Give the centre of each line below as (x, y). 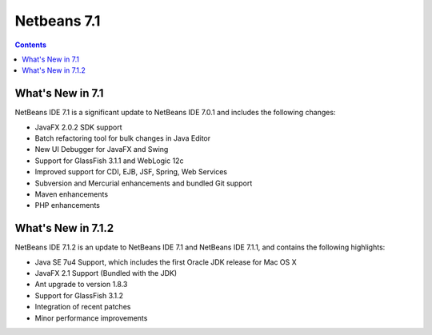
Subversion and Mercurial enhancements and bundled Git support (144, 183)
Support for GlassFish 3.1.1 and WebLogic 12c (109, 161)
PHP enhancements (67, 205)
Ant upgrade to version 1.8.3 (81, 285)
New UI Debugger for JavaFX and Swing (102, 150)
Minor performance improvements (91, 318)
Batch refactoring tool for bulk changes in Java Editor (123, 138)
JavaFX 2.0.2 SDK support (78, 127)
